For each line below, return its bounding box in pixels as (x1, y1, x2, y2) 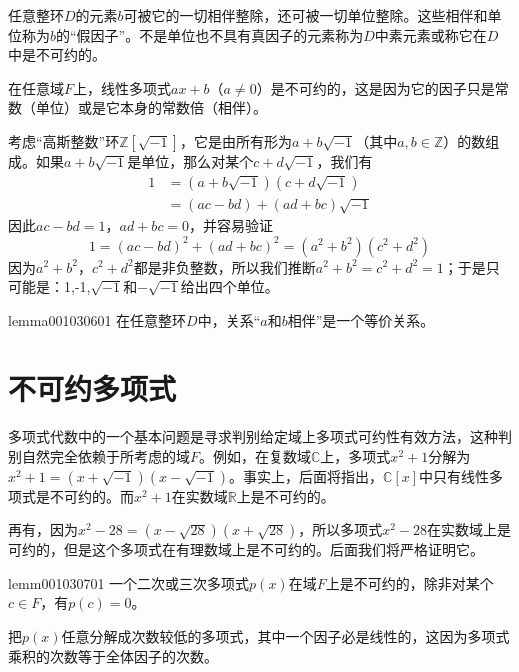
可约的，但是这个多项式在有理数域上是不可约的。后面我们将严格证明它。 (8, 539, 484, 560)
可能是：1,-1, (8, 276, 91, 297)
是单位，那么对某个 (127, 150, 254, 171)
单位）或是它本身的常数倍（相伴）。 (35, 97, 267, 118)
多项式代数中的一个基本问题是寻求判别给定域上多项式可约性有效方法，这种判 (8, 426, 512, 447)
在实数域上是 (427, 519, 512, 540)
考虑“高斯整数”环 (8, 130, 120, 151)
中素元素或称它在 (374, 24, 487, 45)
